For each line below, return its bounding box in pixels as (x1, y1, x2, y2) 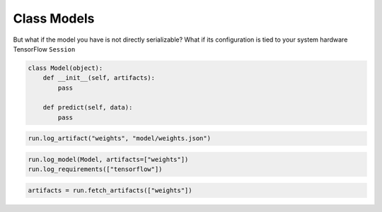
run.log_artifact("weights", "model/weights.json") (28, 134, 212, 143)
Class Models (13, 11, 95, 26)
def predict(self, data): (42, 103, 133, 112)
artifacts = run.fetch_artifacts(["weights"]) (28, 187, 192, 194)
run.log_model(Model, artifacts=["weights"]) (28, 155, 189, 164)
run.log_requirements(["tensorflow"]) (28, 165, 163, 173)
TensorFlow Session (13, 45, 76, 53)
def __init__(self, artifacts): (42, 74, 156, 82)
